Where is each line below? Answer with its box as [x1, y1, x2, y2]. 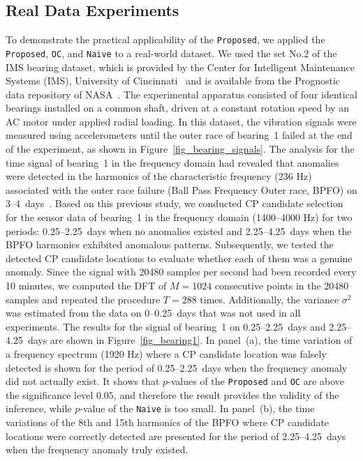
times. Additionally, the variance [200, 292, 339, 306]
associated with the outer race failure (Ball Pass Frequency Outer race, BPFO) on [6, 182, 357, 197]
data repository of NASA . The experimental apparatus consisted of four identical [6, 86, 357, 101]
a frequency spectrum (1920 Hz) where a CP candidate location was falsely [6, 346, 327, 361]
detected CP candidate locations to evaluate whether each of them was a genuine [6, 250, 353, 265]
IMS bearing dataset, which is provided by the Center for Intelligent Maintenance [6, 59, 355, 74]
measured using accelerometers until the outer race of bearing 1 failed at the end [6, 128, 353, 142]
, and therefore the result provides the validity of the [113, 387, 339, 402]
